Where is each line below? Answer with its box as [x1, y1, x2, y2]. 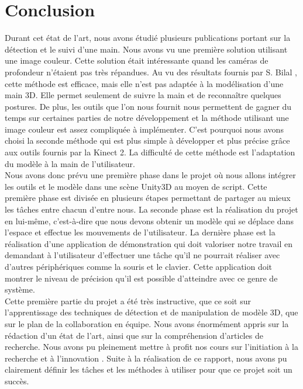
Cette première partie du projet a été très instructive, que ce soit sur [5, 294, 251, 307]
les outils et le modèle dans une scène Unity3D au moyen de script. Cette [5, 180, 267, 192]
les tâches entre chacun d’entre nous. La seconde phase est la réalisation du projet [5, 203, 298, 216]
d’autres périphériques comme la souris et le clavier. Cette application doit [5, 261, 273, 272]
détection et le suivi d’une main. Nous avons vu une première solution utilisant [5, 43, 288, 55]
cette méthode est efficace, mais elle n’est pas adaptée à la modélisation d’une [5, 77, 284, 89]
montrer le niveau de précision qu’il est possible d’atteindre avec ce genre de [5, 272, 278, 284]
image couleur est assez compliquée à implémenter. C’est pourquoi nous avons [5, 123, 284, 135]
